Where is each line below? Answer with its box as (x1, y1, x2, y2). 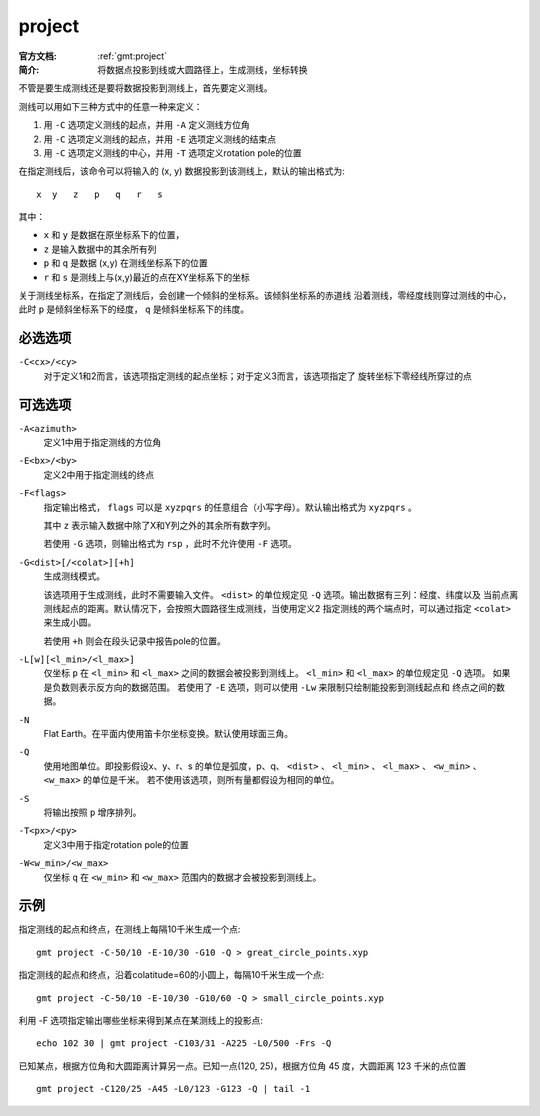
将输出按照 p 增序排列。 (43, 806, 142, 818)
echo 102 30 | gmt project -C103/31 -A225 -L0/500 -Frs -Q (36, 1038, 332, 1049)
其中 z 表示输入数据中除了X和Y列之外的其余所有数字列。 (43, 519, 277, 531)
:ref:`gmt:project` (97, 50, 168, 62)
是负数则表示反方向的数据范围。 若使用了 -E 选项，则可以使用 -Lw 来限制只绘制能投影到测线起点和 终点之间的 (43, 681, 497, 693)
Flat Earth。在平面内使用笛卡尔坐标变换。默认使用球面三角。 (43, 728, 294, 740)
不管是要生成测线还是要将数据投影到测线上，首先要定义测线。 (18, 82, 273, 94)
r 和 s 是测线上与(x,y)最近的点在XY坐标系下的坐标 (43, 271, 250, 283)
